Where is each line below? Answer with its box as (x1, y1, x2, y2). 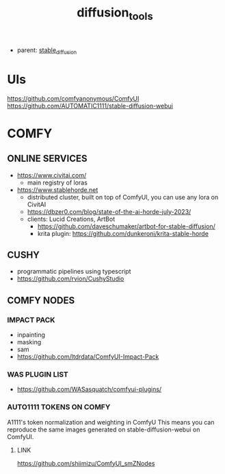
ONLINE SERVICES (7, 153, 88, 165)
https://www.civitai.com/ (16, 171, 87, 179)
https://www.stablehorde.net (16, 185, 98, 193)
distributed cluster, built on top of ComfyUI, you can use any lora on (27, 193, 219, 201)
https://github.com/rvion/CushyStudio (16, 274, 124, 283)
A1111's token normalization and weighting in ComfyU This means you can (7, 418, 215, 426)
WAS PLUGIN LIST (7, 369, 68, 379)
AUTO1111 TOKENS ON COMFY (7, 403, 111, 412)
